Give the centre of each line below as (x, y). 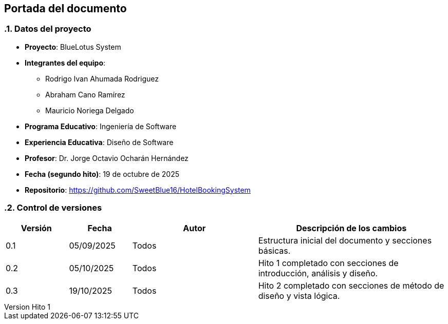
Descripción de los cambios (351, 228)
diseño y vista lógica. (299, 296)
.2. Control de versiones (53, 208)
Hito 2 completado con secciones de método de (351, 285)
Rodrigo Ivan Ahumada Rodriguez (102, 78)
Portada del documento (66, 8)
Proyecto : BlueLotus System (73, 47)
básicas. (274, 250)
